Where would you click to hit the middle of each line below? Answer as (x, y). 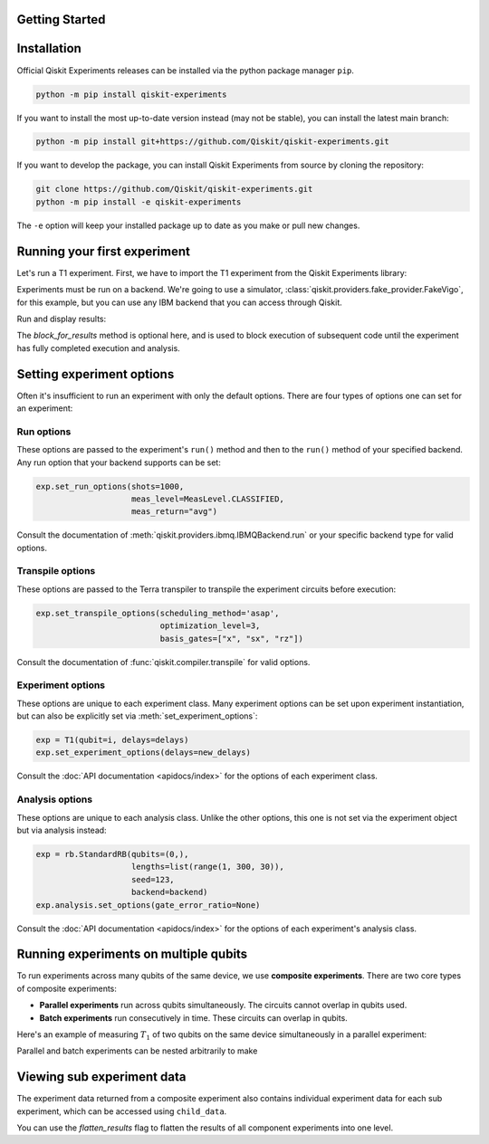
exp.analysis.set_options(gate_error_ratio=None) (148, 905)
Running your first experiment (103, 251)
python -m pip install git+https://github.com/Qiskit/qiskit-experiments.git (212, 142)
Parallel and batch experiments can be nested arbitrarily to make (137, 1051)
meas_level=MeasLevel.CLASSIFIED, (208, 499)
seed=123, (153, 879)
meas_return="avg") (174, 512)
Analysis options (55, 799)
